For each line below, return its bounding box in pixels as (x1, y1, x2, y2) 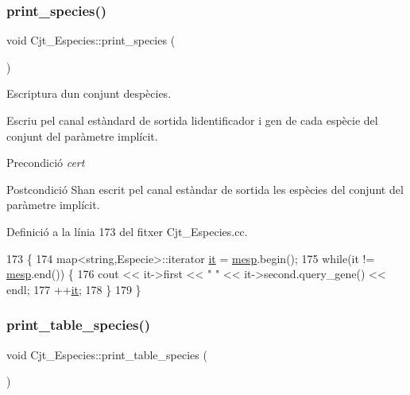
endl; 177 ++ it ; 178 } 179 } (6, 281, 141, 297)
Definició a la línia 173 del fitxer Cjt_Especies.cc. (6, 223, 248, 239)
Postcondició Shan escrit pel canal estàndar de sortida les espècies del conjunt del (6, 180, 404, 197)
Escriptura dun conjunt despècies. (6, 85, 172, 102)
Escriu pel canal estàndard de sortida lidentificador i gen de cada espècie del (6, 112, 378, 128)
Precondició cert (6, 154, 85, 171)
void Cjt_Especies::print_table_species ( (6, 346, 207, 362)
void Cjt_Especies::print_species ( (6, 32, 176, 48)
